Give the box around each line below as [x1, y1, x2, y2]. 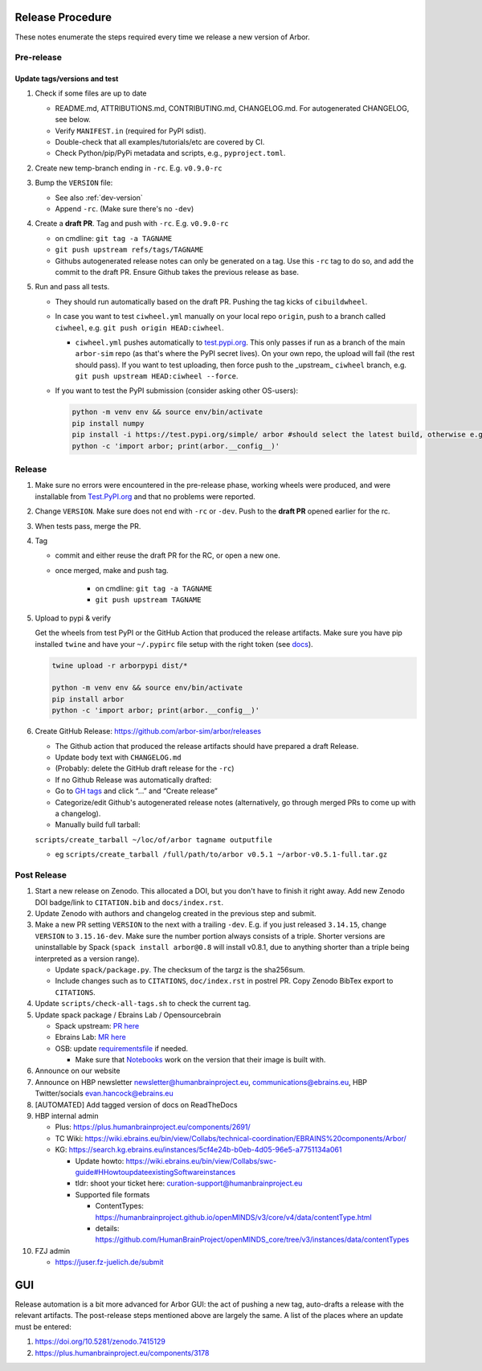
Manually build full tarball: [55, 820, 141, 829]
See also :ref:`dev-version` [55, 193, 144, 203]
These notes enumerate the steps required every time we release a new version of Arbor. [14, 32, 311, 42]
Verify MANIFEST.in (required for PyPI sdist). [55, 125, 206, 136]
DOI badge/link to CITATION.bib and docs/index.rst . [35, 897, 224, 907]
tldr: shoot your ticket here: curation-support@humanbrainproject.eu [75, 1178, 303, 1189]
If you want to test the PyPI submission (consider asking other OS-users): [55, 386, 299, 395]
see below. [55, 115, 92, 125]
